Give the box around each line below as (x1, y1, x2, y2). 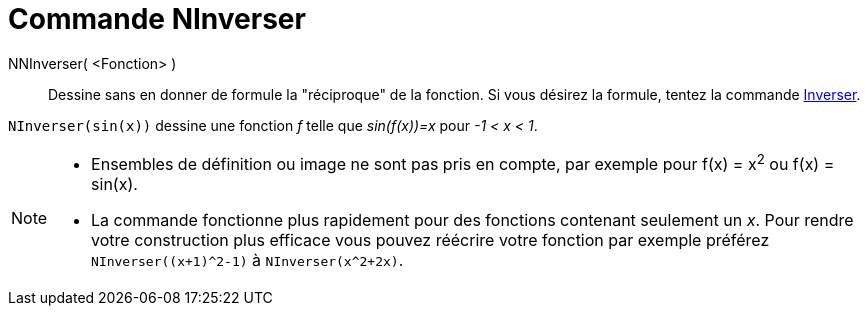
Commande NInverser (8, 2, 306, 36)
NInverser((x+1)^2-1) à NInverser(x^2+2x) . (91, 250, 404, 271)
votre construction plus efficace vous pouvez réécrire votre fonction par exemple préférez (91, 230, 770, 251)
